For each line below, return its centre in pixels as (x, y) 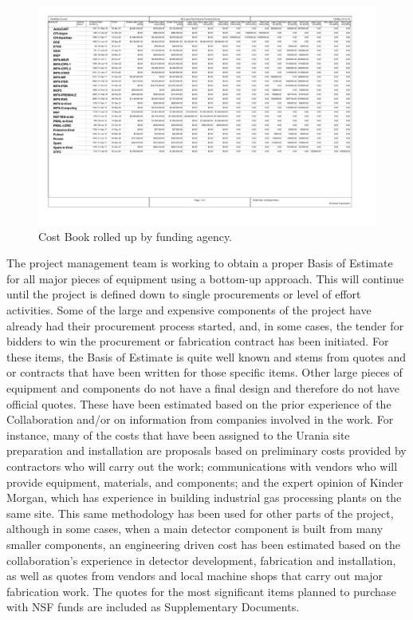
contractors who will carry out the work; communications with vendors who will (202, 466)
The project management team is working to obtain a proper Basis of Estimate (200, 263)
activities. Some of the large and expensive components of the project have (189, 310)
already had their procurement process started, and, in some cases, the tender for (205, 325)
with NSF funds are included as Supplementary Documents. (153, 607)
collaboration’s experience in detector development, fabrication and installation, (201, 560)
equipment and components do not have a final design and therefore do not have (203, 388)
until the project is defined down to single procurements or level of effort (184, 294)
